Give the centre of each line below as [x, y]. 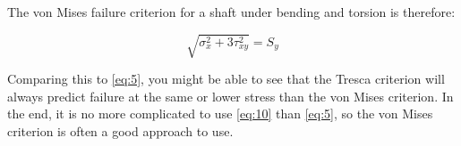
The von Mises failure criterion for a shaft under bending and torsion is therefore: [231, 12]
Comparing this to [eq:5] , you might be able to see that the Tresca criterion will [226, 79]
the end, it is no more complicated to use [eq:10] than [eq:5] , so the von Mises [220, 114]
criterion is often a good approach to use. [120, 130]
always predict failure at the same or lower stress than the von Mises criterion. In [230, 96]
